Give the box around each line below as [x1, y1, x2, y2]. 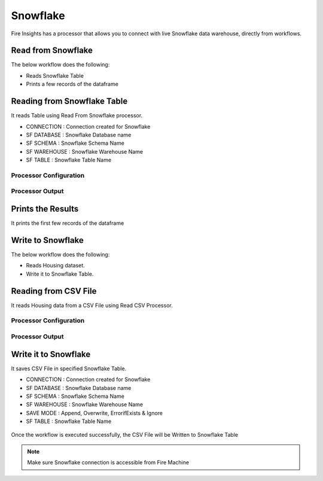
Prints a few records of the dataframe [26, 81, 119, 88]
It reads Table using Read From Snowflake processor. [11, 112, 143, 119]
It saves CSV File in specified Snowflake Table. [11, 365, 127, 372]
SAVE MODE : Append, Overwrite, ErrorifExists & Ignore [26, 409, 163, 416]
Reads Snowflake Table [26, 72, 84, 79]
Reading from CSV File [11, 286, 97, 296]
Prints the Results [11, 204, 79, 214]
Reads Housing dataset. [26, 262, 85, 269]
